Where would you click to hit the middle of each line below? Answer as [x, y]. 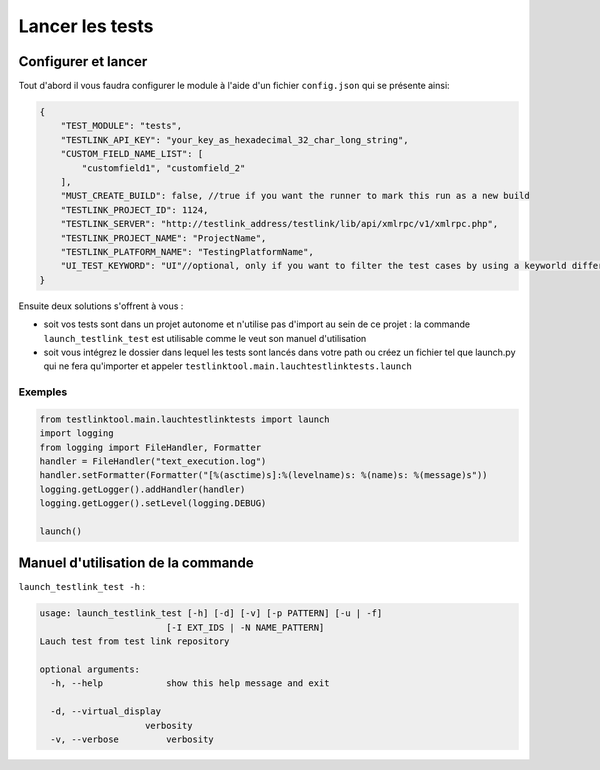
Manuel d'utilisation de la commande [136, 563]
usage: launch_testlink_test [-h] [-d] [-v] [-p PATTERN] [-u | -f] [211, 613]
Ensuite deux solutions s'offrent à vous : [101, 306]
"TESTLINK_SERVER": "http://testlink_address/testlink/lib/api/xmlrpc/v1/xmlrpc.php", [279, 224]
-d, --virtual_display [106, 711]
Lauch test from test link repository [134, 641]
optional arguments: [89, 669]
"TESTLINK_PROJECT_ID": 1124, [134, 209]
